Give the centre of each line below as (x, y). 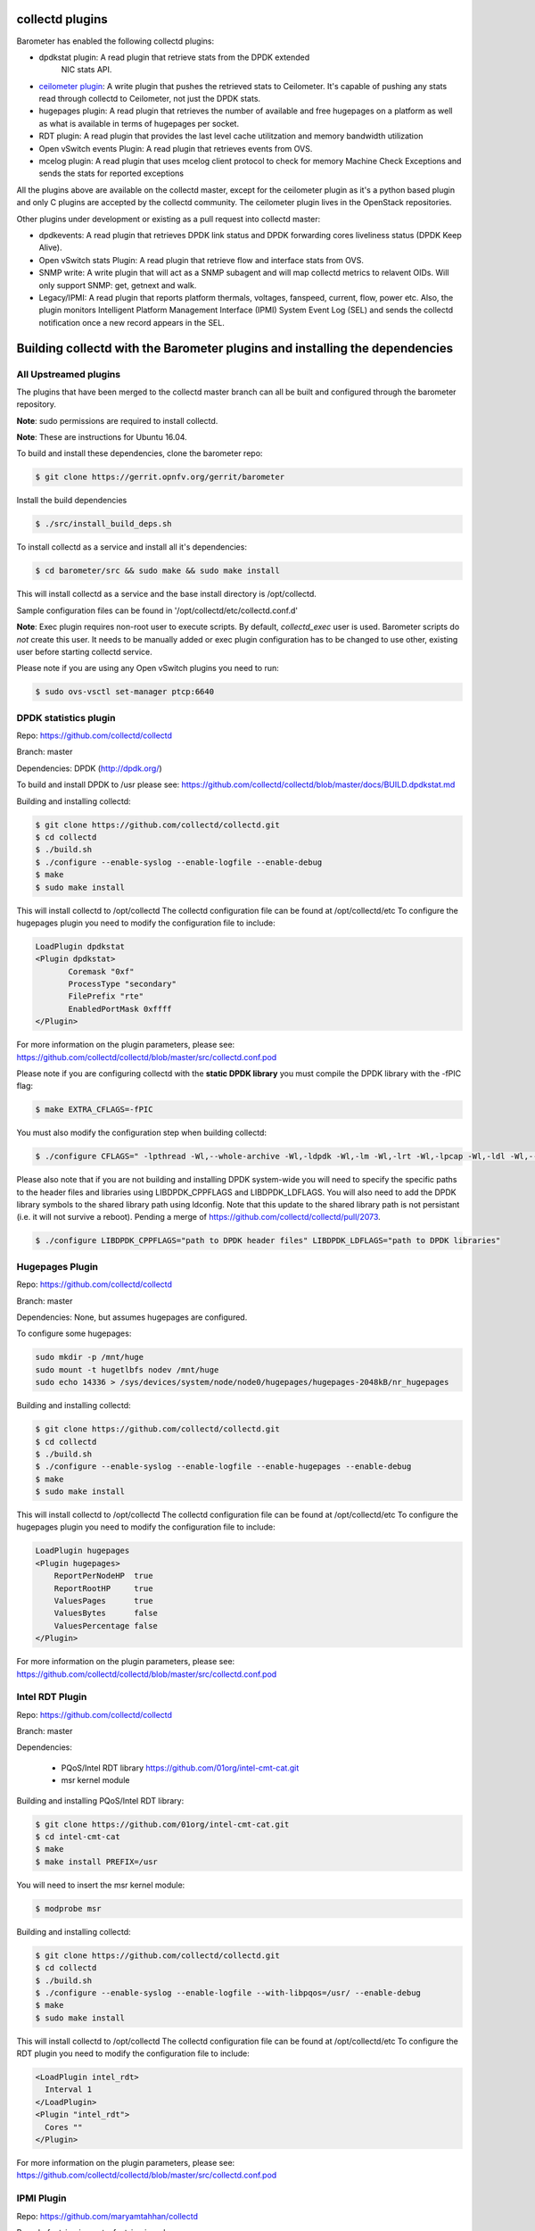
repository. (37, 404)
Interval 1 (69, 2090)
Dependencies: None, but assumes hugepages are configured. (132, 1317)
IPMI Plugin (41, 2198)
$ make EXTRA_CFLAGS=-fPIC (94, 1110)
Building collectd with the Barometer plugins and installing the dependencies (235, 348)
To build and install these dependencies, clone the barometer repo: (140, 453)
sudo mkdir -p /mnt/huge (90, 1357)
